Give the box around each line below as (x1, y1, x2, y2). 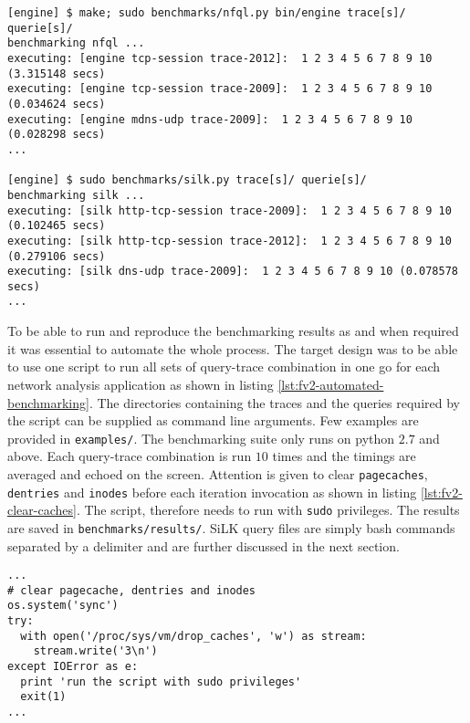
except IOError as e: (7, 660, 139, 674)
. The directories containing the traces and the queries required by (89, 393, 460, 412)
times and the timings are (272, 446, 416, 466)
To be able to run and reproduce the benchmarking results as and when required (7, 321, 459, 341)
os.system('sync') (7, 599, 119, 613)
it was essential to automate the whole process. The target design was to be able (7, 339, 458, 358)
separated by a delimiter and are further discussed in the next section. (7, 536, 400, 555)
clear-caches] (7, 500, 77, 519)
